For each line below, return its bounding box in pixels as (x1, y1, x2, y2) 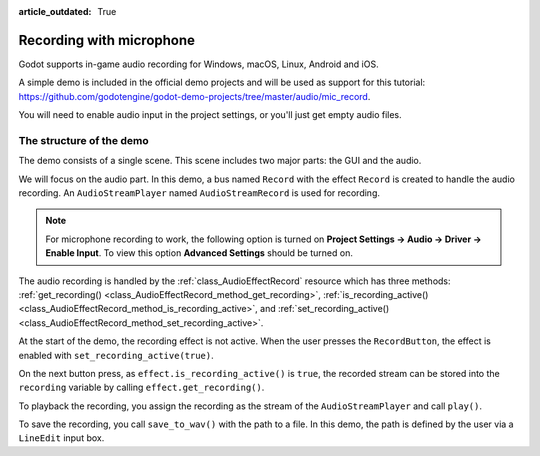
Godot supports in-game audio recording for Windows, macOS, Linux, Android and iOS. (18, 58, 379, 70)
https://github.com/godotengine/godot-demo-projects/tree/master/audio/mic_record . (18, 90, 371, 102)
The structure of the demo (18, 133, 149, 147)
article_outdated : (18, 6, 92, 17)
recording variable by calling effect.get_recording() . (18, 381, 265, 394)
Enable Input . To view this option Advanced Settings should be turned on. (45, 247, 354, 259)
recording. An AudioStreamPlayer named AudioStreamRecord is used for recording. (18, 187, 380, 199)
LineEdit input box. (18, 432, 105, 444)
